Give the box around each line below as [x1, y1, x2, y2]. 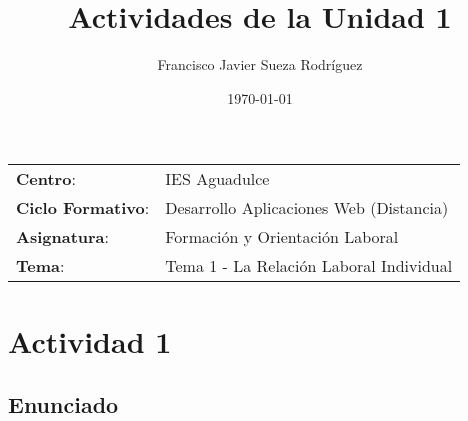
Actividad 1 [8, 320, 172, 361]
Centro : [16, 167, 76, 191]
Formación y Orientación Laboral [165, 225, 399, 249]
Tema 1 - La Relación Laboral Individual [165, 254, 453, 278]
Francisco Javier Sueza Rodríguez [157, 54, 363, 75]
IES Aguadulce [165, 167, 270, 191]
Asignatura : [16, 225, 109, 249]
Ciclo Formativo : [16, 196, 150, 220]
